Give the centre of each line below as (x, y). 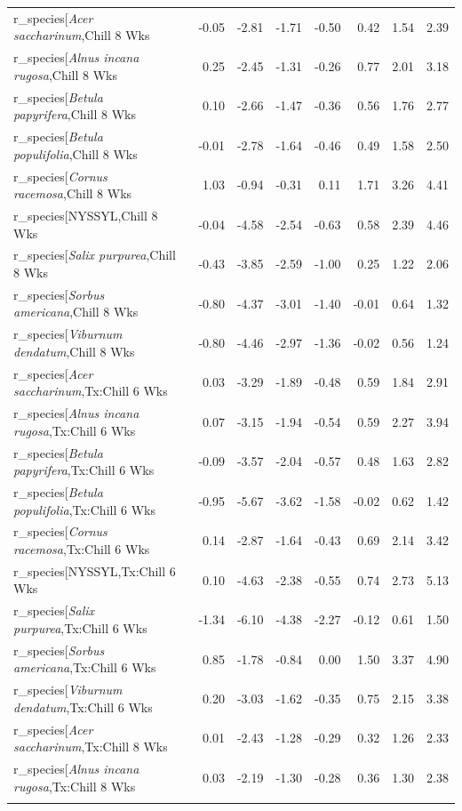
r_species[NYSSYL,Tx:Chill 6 (95, 570)
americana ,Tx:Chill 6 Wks (85, 667)
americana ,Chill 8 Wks (76, 312)
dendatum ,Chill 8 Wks (74, 351)
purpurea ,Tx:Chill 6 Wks (80, 627)
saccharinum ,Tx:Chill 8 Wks (91, 747)
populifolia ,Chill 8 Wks (76, 153)
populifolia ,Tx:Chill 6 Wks (84, 509)
